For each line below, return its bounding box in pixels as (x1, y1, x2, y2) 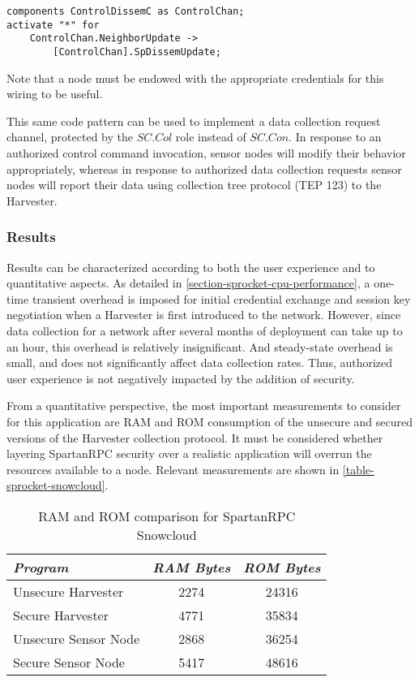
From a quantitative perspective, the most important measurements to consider (6, 397, 401, 414)
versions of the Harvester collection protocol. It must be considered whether (6, 429, 383, 446)
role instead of (175, 128, 246, 145)
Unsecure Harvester (13, 581, 124, 601)
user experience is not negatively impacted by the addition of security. (6, 369, 355, 386)
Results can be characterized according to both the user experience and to (6, 258, 375, 275)
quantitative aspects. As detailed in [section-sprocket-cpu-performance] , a (6, 274, 370, 291)
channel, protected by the (6, 128, 133, 145)
